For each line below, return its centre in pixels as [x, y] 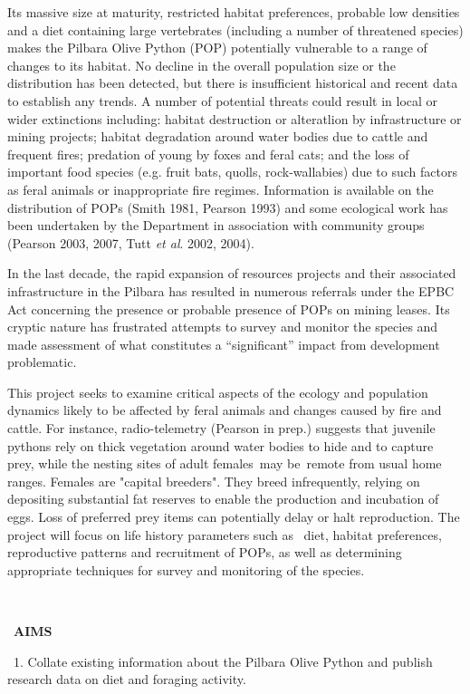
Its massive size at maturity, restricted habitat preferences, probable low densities [234, 12]
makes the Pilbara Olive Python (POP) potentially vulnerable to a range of [217, 48]
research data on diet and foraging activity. [127, 679]
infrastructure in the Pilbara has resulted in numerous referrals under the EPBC [231, 290]
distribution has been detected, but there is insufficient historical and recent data [233, 83]
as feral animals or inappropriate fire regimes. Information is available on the [221, 189]
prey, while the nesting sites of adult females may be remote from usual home [225, 463]
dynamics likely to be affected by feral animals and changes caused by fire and [225, 410]
